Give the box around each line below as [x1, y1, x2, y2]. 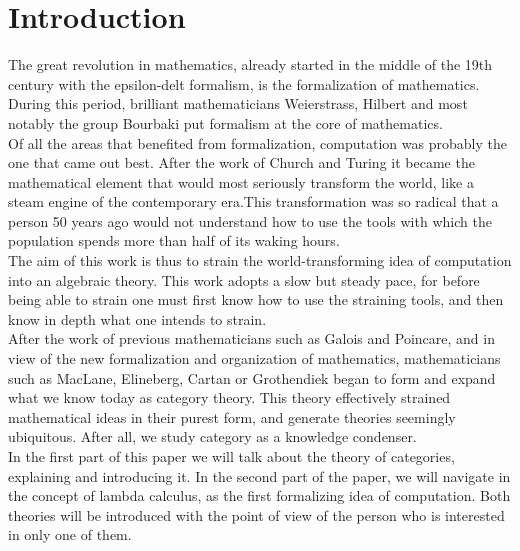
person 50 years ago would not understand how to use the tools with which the [8, 210, 492, 231]
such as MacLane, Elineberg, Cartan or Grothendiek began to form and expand [8, 367, 496, 388]
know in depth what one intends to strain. [8, 308, 267, 329]
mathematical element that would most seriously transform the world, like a [8, 171, 474, 192]
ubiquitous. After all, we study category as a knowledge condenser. [8, 426, 417, 447]
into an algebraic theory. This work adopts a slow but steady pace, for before [8, 269, 480, 290]
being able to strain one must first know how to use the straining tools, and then [8, 289, 504, 310]
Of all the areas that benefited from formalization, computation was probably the [8, 132, 507, 153]
